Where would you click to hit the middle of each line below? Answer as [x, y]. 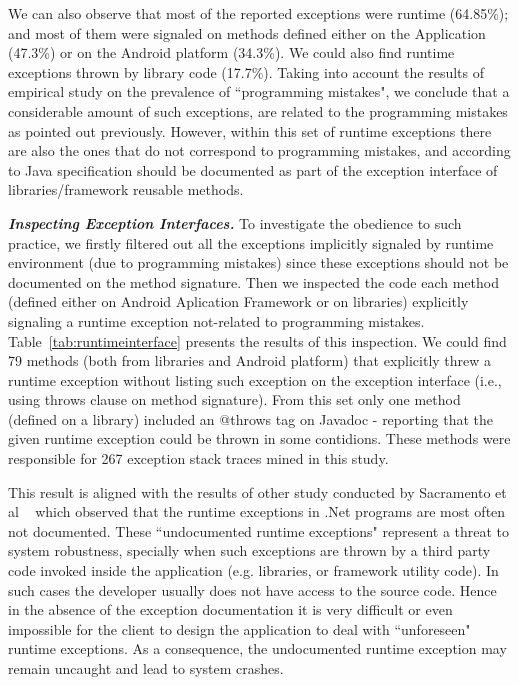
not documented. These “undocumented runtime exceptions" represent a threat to [259, 530]
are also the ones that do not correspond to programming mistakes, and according [259, 150]
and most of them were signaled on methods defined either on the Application [247, 32]
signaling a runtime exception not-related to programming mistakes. [216, 320]
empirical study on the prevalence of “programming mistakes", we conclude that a [259, 91]
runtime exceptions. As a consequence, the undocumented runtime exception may [257, 648]
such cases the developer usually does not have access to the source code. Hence [252, 589]
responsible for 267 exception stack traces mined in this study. [198, 458]
